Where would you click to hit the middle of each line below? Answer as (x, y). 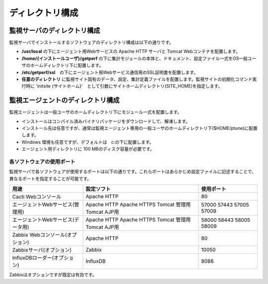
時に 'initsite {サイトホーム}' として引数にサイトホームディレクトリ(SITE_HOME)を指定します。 (124, 86)
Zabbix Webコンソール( (39, 235)
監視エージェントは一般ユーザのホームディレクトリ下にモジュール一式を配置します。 (96, 112)
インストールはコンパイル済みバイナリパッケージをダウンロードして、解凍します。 (106, 121)
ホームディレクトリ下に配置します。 (67, 65)
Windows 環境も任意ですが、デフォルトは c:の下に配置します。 (88, 142)
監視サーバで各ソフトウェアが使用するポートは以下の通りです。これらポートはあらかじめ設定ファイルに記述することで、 (133, 171)
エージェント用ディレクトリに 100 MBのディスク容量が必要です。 (88, 149)
